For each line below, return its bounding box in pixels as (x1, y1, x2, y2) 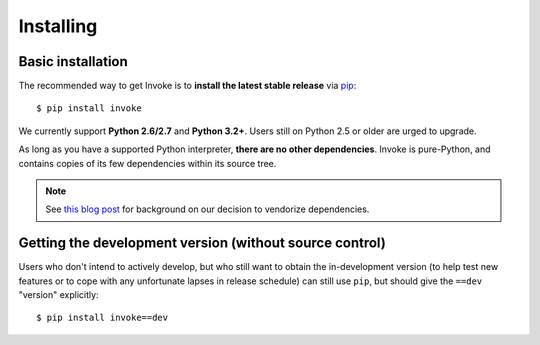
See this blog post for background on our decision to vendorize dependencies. (45, 203, 370, 215)
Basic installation (18, 53, 129, 70)
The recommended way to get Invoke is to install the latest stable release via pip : (18, 80, 357, 92)
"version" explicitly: (18, 289, 99, 301)
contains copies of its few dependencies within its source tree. (18, 157, 277, 169)
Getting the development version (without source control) (18, 235, 387, 252)
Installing (18, 15, 98, 37)
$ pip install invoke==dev (36, 312, 169, 324)
